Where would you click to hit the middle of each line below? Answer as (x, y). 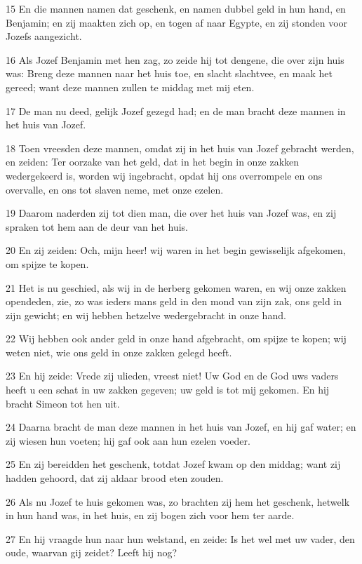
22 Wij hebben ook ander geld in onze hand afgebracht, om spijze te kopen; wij (176, 338)
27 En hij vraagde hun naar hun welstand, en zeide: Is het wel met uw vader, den (180, 538)
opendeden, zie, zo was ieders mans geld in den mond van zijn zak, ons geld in (174, 301)
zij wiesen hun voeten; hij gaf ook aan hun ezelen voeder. (128, 440)
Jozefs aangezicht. (44, 36)
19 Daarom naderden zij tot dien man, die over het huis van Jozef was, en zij (171, 213)
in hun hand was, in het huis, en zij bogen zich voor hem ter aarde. (150, 515)
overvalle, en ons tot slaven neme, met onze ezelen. (115, 189)
